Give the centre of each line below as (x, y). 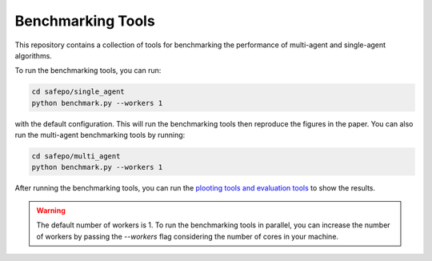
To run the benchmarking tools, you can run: (88, 70)
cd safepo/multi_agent (76, 157)
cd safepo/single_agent (78, 92)
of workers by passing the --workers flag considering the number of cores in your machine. (188, 236)
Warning (51, 210)
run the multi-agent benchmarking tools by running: (100, 135)
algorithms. (33, 55)
